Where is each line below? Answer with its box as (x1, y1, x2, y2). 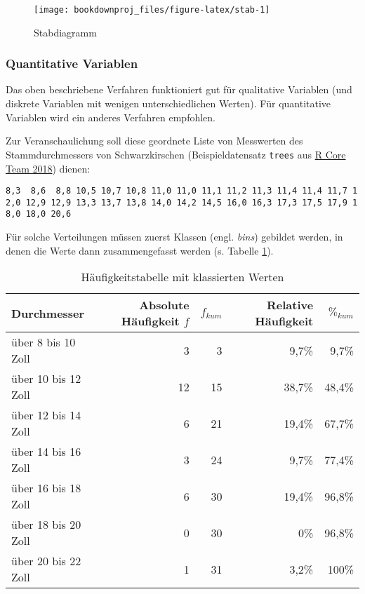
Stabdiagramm (34, 25, 97, 39)
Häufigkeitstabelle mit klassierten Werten (81, 269, 284, 285)
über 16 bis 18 (11, 480, 81, 497)
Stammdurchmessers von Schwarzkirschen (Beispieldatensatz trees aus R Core (6, 147, 346, 161)
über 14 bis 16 (11, 443, 81, 460)
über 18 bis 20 (11, 516, 81, 533)
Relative (267, 297, 314, 313)
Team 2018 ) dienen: (6, 161, 91, 175)
